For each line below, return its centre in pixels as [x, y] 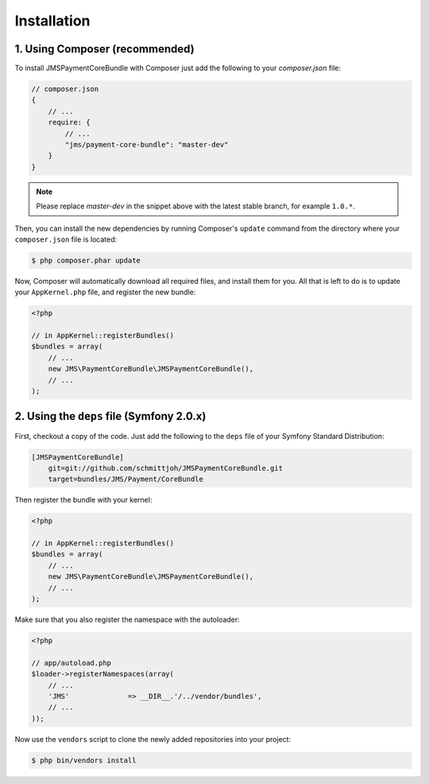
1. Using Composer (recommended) [104, 49]
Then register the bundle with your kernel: [83, 500]
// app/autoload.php [71, 663]
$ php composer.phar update [86, 260]
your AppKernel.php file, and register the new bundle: [105, 292]
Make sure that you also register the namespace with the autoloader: [127, 619]
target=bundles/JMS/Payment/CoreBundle [126, 479]
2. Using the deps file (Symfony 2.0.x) [110, 416]
